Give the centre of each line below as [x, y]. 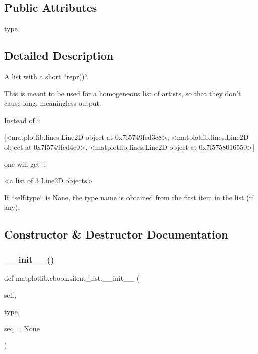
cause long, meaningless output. [53, 103]
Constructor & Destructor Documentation [116, 234]
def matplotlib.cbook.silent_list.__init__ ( [72, 277]
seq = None [22, 328]
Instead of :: [23, 120]
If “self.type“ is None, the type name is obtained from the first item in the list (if [129, 197]
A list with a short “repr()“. [47, 76]
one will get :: [25, 163]
